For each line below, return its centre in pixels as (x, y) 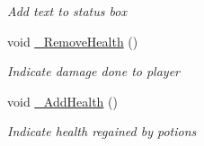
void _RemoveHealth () (73, 41)
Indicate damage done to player (93, 71)
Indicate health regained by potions (102, 131)
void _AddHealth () (62, 101)
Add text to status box (67, 11)
